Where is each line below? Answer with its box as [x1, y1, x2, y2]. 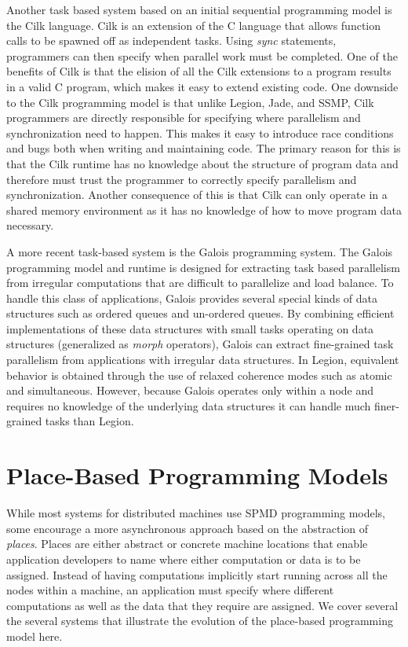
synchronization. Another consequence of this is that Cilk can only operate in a [6, 186, 388, 203]
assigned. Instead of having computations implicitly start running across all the [6, 566, 388, 583]
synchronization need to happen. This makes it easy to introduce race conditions [6, 124, 394, 141]
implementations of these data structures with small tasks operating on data [6, 320, 374, 336]
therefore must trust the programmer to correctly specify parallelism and [6, 171, 357, 187]
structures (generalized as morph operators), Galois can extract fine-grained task [6, 336, 394, 352]
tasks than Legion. [45, 413, 134, 429]
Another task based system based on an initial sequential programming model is [6, 2, 392, 17]
